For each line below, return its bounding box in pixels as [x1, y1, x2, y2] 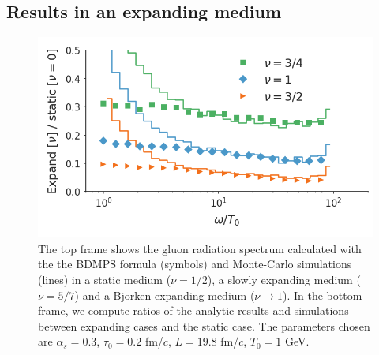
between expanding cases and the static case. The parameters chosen [38, 317, 370, 334]
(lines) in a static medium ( [38, 271, 171, 288]
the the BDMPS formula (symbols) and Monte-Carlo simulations [38, 256, 352, 272]
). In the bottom [283, 286, 362, 303]
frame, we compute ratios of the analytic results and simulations [38, 302, 349, 319]
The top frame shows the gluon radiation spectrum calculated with [38, 240, 362, 256]
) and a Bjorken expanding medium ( [74, 286, 255, 303]
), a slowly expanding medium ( [207, 271, 361, 288]
